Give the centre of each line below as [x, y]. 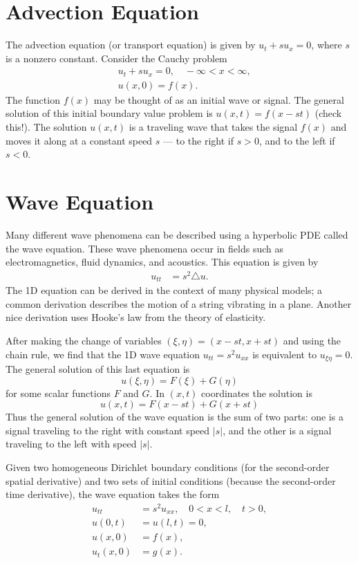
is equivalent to [285, 354]
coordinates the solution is [257, 393]
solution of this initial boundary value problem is [109, 113]
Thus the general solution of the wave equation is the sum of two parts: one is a [175, 417]
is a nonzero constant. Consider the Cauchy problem [116, 58]
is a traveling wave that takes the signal [213, 127]
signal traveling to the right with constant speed [108, 430]
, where [327, 45]
